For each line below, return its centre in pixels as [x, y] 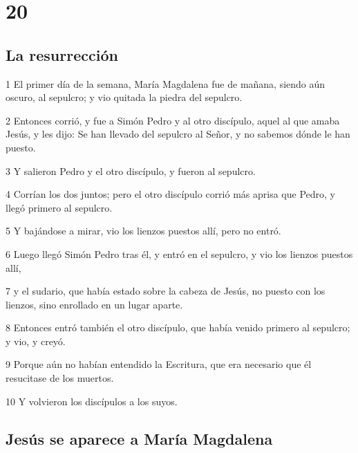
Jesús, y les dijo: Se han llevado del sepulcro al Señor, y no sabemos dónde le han [178, 134]
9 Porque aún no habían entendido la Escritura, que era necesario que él [159, 364]
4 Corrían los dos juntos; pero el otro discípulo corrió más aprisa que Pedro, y [170, 194]
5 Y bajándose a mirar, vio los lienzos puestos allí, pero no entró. [143, 231]
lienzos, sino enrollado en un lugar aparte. [94, 304]
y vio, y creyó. [36, 341]
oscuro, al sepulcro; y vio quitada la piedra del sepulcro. [124, 97]
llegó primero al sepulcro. [59, 207]
